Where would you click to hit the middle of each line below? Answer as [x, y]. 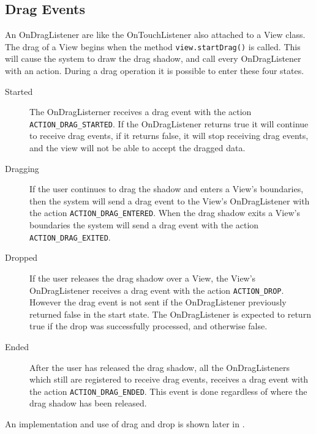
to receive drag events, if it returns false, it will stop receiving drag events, [169, 136]
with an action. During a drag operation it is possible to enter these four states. [155, 71]
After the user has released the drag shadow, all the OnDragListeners [160, 367]
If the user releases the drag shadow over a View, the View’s [143, 278]
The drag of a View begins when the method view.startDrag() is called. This [153, 46]
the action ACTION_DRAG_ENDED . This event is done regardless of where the [168, 391]
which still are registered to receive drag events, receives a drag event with [169, 379]
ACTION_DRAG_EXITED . [70, 237]
